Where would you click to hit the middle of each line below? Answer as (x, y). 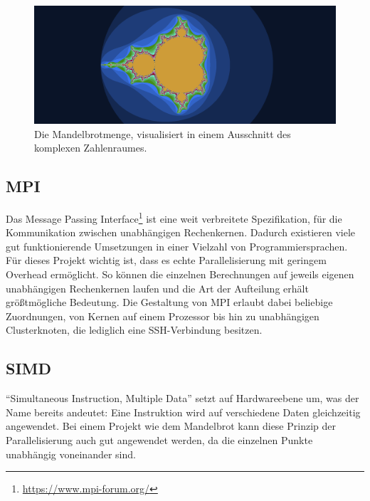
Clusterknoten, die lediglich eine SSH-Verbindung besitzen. (134, 330)
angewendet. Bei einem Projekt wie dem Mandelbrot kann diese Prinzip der (171, 426)
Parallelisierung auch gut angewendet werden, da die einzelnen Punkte (159, 440)
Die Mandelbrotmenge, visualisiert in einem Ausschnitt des (163, 133)
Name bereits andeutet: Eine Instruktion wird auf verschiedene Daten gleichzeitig (183, 412)
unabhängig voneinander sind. (71, 454)
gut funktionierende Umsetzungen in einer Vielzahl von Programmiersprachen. (177, 246)
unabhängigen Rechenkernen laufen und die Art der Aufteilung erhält (157, 288)
